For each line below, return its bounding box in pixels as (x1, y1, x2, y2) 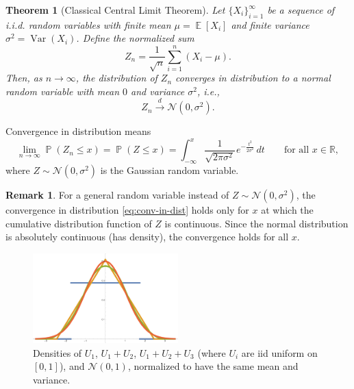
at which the (261, 203, 314, 217)
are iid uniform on (241, 345, 318, 360)
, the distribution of (75, 71, 157, 85)
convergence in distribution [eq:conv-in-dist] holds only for (5, 203, 249, 217)
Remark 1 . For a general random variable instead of (5, 188, 229, 202)
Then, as (5, 71, 42, 85)
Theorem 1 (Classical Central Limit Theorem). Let (5, 3, 225, 16)
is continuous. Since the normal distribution (164, 216, 349, 230)
